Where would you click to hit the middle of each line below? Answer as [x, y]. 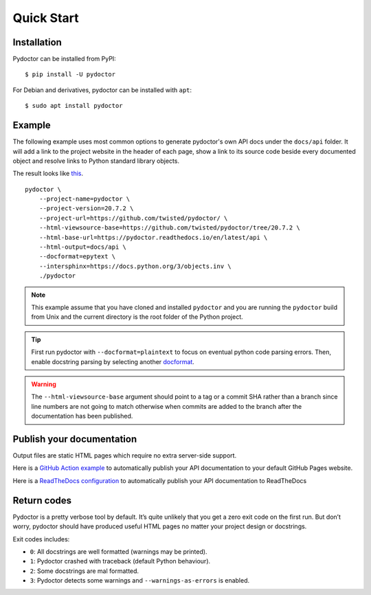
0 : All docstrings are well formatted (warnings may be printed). [119, 551]
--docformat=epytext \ [77, 257]
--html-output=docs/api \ [83, 247]
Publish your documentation [75, 439]
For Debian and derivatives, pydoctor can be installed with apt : [102, 90]
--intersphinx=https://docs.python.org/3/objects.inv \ [135, 266]
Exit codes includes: [41, 539]
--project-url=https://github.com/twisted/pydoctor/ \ [133, 218]
